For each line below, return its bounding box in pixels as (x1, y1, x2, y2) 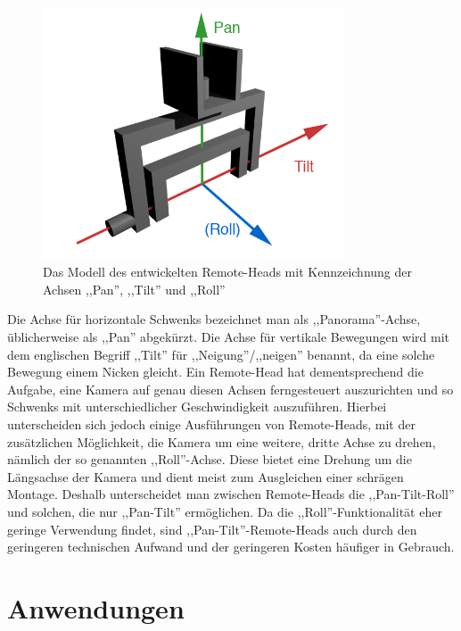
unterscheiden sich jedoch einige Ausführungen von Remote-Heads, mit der (7, 415, 416, 433)
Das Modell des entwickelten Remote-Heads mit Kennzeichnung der (43, 262, 412, 281)
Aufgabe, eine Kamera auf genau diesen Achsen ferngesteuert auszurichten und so (7, 379, 454, 398)
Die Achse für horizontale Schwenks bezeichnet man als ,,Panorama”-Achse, (7, 310, 421, 328)
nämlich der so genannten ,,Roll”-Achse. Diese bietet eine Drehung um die (7, 450, 412, 469)
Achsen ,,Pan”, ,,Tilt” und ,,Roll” (43, 279, 226, 298)
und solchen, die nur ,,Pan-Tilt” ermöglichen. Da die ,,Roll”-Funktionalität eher (7, 502, 442, 520)
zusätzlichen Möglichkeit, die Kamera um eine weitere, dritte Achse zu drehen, (7, 432, 436, 451)
